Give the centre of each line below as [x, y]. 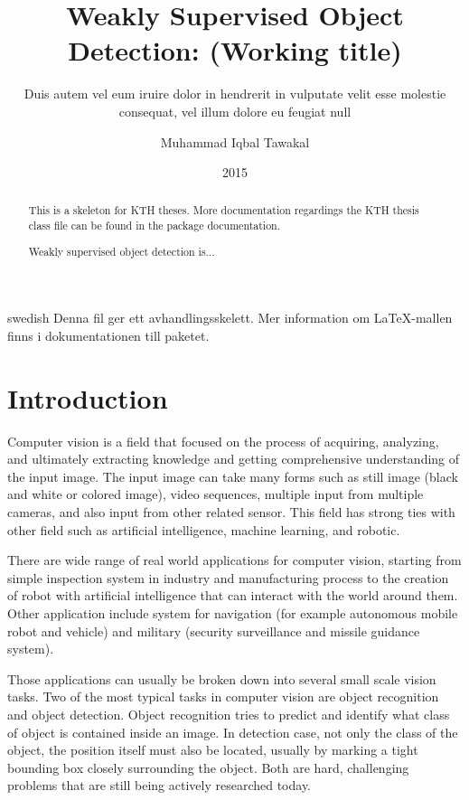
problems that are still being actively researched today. [159, 785]
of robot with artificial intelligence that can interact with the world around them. [233, 595]
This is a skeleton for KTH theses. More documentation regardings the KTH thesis [224, 210]
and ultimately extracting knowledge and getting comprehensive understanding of [234, 459]
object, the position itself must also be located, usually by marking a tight [213, 750]
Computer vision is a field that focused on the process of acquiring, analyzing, [223, 441]
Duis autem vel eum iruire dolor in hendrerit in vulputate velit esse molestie [235, 94]
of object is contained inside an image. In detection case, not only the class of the [233, 732]
